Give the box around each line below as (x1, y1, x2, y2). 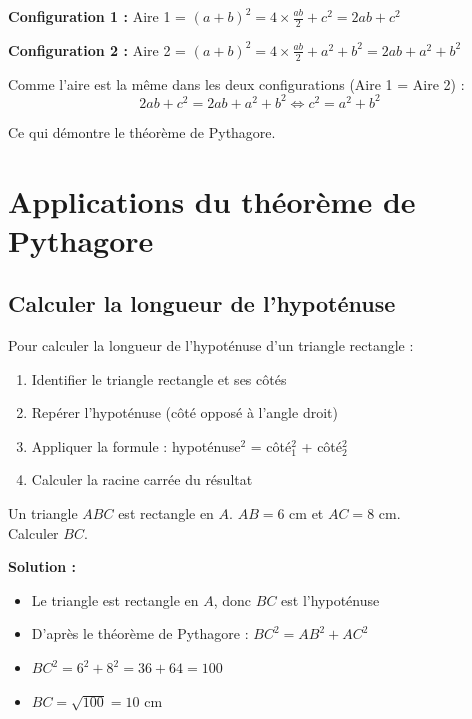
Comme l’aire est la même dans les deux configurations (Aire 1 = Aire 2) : (8, 73, 465, 94)
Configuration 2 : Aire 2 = (8, 39, 186, 60)
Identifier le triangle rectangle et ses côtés (31, 368, 287, 389)
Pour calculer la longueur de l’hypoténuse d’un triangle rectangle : (8, 335, 414, 356)
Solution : (8, 556, 76, 577)
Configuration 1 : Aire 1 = (8, 6, 186, 26)
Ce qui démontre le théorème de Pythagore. (8, 121, 276, 142)
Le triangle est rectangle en (31, 589, 199, 610)
